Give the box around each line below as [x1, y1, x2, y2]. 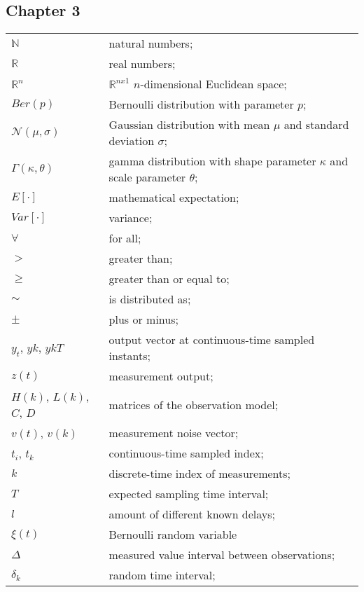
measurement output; [108, 368, 213, 385]
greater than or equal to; [108, 270, 230, 287]
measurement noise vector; [108, 425, 239, 441]
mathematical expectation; [108, 189, 239, 206]
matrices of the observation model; [108, 396, 279, 413]
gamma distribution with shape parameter [108, 153, 316, 170]
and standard [283, 116, 349, 133]
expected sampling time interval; [108, 486, 269, 502]
